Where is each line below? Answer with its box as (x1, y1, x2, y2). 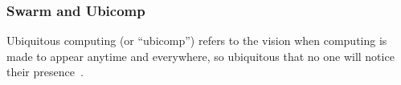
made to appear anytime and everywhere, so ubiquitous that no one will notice (6, 47, 395, 64)
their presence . (6, 63, 84, 80)
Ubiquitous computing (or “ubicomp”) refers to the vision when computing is (6, 32, 387, 49)
